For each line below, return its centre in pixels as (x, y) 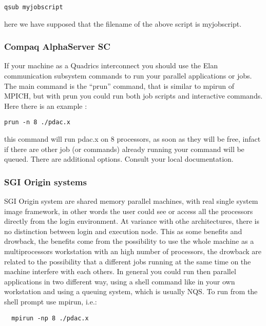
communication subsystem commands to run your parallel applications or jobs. (128, 76)
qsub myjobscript (34, 7)
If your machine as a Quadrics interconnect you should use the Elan (111, 65)
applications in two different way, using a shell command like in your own (120, 281)
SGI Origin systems (45, 181)
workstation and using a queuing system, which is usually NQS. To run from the (131, 291)
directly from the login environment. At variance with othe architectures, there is (132, 221)
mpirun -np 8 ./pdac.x (50, 318)
